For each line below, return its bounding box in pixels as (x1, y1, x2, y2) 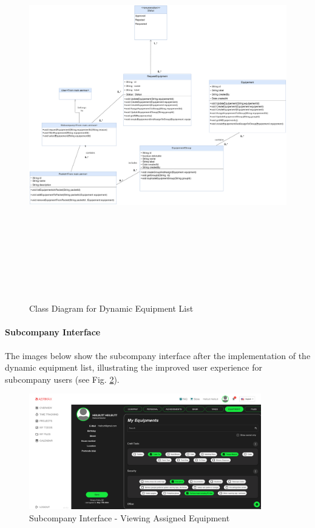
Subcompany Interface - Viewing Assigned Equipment (29, 511, 230, 524)
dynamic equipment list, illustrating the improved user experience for (5, 361, 262, 374)
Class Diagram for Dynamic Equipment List (29, 302, 194, 315)
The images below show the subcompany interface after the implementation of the (5, 349, 311, 362)
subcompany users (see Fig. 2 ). (5, 372, 120, 385)
